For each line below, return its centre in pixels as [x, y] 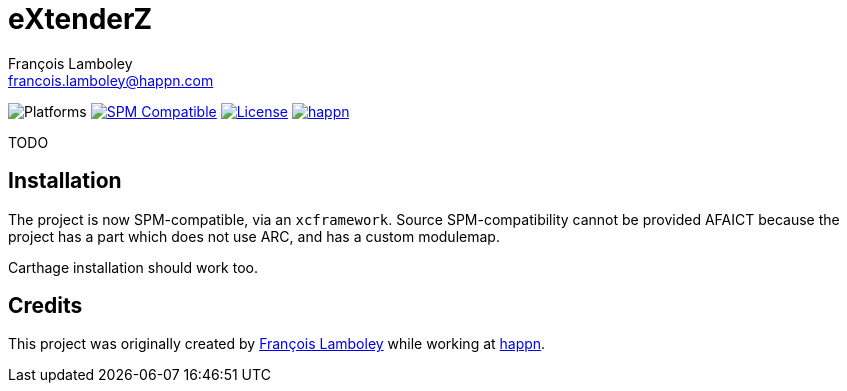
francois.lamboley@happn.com [111, 80]
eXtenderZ [80, 19]
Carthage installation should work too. [133, 267]
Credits [45, 306]
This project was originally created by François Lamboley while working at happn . [277, 344]
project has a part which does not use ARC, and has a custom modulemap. [254, 236]
